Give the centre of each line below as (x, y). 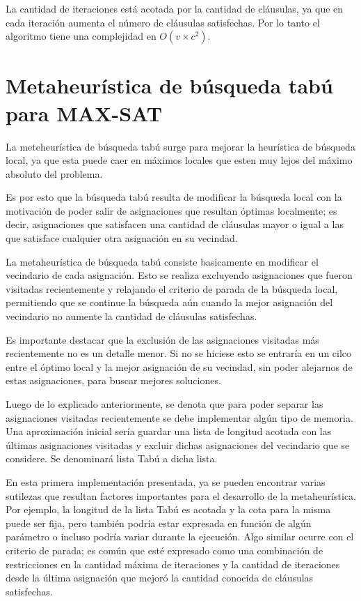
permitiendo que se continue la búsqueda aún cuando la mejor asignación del (169, 302)
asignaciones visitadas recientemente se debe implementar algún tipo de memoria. (179, 417)
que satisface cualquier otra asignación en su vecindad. (122, 238)
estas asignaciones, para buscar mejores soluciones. (113, 380)
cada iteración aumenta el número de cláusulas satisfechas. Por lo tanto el (163, 22)
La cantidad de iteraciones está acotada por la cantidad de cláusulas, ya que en (175, 8)
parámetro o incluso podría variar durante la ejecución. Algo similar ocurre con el (180, 537)
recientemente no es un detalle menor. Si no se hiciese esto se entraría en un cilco (179, 353)
